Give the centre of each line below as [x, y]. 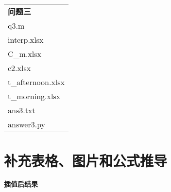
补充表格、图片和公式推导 [86, 161]
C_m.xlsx [25, 54]
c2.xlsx [19, 68]
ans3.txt [22, 110]
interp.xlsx [26, 40]
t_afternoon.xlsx [36, 82]
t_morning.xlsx [34, 96]
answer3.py [27, 124]
